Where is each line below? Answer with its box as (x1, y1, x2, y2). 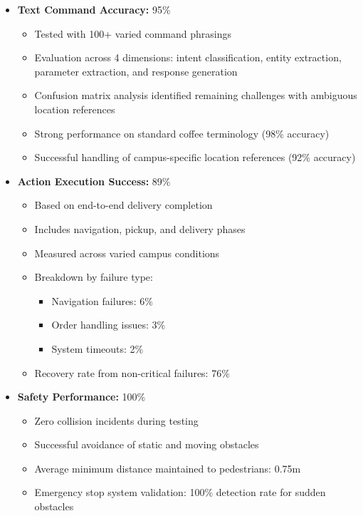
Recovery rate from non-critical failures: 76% (34, 365, 230, 380)
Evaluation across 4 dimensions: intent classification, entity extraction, (34, 50, 342, 65)
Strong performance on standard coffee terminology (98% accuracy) (34, 125, 330, 140)
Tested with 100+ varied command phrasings (34, 26, 232, 41)
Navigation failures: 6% (51, 293, 153, 308)
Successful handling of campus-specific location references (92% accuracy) (34, 150, 356, 165)
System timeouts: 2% (51, 341, 144, 356)
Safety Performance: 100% (17, 389, 146, 404)
